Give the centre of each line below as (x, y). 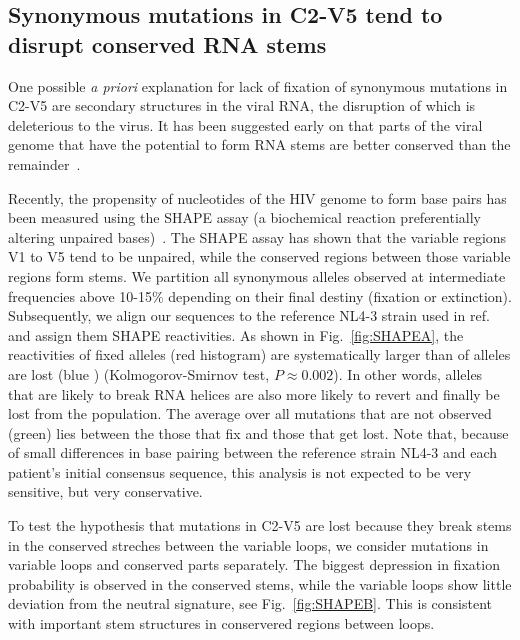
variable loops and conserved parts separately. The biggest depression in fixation (254, 564)
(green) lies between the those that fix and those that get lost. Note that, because (258, 432)
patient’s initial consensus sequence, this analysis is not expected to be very (240, 471)
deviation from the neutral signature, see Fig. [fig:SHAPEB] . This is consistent (250, 603)
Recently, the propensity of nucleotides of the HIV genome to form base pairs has (257, 197)
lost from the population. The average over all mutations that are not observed (250, 413)
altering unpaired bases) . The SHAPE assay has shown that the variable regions (257, 236)
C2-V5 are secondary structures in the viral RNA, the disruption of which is (242, 105)
